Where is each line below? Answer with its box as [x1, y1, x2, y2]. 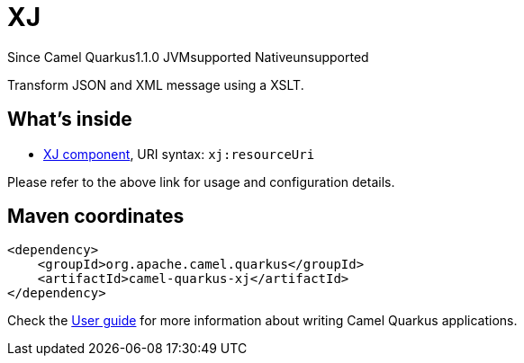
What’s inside [7, 108, 132, 131]
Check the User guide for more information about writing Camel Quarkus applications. [7, 313, 518, 329]
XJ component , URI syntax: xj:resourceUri [43, 146, 315, 162]
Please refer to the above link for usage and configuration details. [7, 173, 395, 190]
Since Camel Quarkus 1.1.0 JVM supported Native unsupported [7, 49, 369, 65]
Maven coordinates [7, 205, 185, 228]
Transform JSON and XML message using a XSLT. [7, 76, 304, 93]
